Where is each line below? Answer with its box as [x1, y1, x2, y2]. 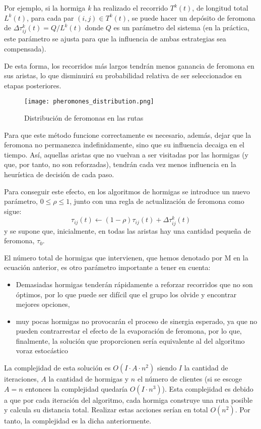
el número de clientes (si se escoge [137, 373, 242, 384]
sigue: [4, 205, 22, 216]
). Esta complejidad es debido [162, 383, 253, 394]
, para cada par [26, 12, 74, 23]
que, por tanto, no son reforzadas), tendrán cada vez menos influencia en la [4, 159, 236, 170]
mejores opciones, [16, 299, 70, 309]
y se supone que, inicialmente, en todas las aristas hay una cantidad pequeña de [4, 225, 251, 236]
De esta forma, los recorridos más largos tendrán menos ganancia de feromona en [4, 60, 254, 71]
